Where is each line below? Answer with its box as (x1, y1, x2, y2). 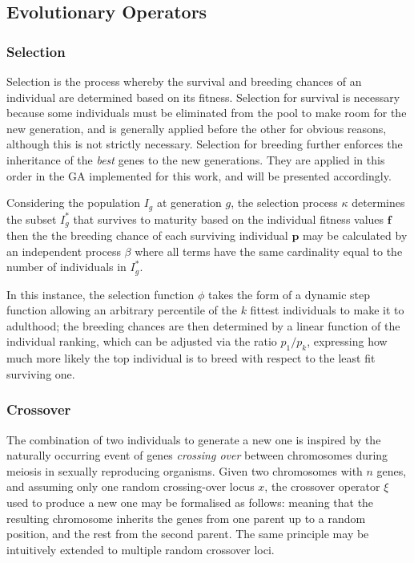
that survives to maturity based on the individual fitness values (73, 210, 384, 227)
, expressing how (307, 333, 388, 350)
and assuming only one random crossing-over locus (6, 478, 255, 495)
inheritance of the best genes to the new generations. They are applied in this (6, 151, 385, 168)
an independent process (6, 242, 121, 259)
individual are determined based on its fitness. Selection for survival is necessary (6, 88, 400, 105)
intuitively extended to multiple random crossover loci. (6, 541, 275, 557)
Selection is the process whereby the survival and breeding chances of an (6, 73, 362, 89)
